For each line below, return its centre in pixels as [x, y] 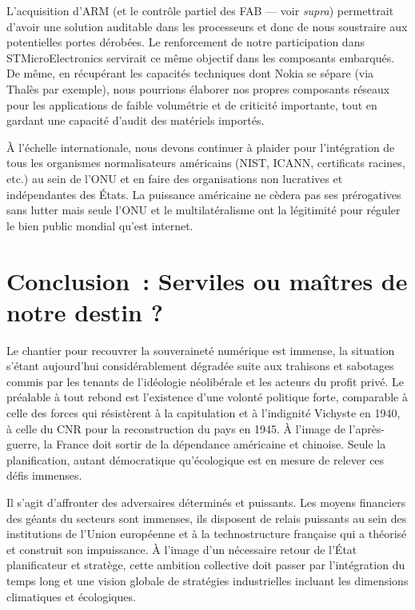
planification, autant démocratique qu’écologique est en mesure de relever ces [196, 459]
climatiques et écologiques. [71, 596]
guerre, [24, 444]
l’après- [367, 428]
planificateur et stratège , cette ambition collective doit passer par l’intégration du [206, 565]
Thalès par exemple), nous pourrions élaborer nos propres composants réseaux [198, 88]
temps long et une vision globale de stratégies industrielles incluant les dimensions [207, 580]
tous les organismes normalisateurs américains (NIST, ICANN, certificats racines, [206, 163]
